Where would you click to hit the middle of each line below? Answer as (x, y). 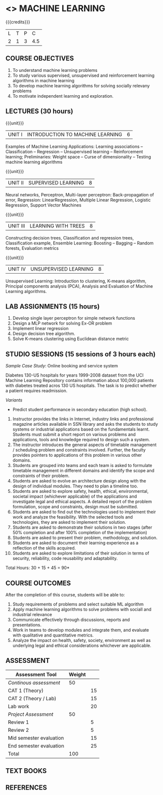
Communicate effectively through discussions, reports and (71, 620)
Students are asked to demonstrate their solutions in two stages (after (82, 527)
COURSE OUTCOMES (38, 583)
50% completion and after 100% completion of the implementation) (80, 533)
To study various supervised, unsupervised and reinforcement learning (83, 75)
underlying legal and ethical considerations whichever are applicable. (82, 645)
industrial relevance (32, 614)
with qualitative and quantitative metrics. (53, 635)
